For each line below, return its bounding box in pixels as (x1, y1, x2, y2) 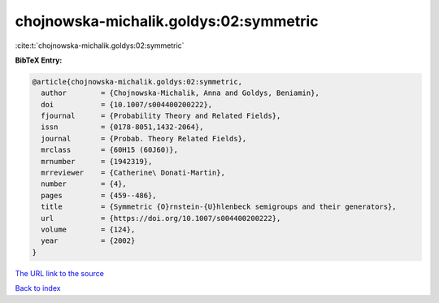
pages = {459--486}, (41, 191, 158, 200)
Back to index (15, 284, 61, 293)
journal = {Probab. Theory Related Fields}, (41, 134, 247, 143)
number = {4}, (41, 180, 128, 188)
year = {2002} (41, 236, 136, 245)
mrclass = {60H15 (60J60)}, (41, 145, 179, 154)
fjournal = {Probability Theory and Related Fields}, (41, 111, 281, 121)
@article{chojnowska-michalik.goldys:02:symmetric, (32, 77, 243, 86)
